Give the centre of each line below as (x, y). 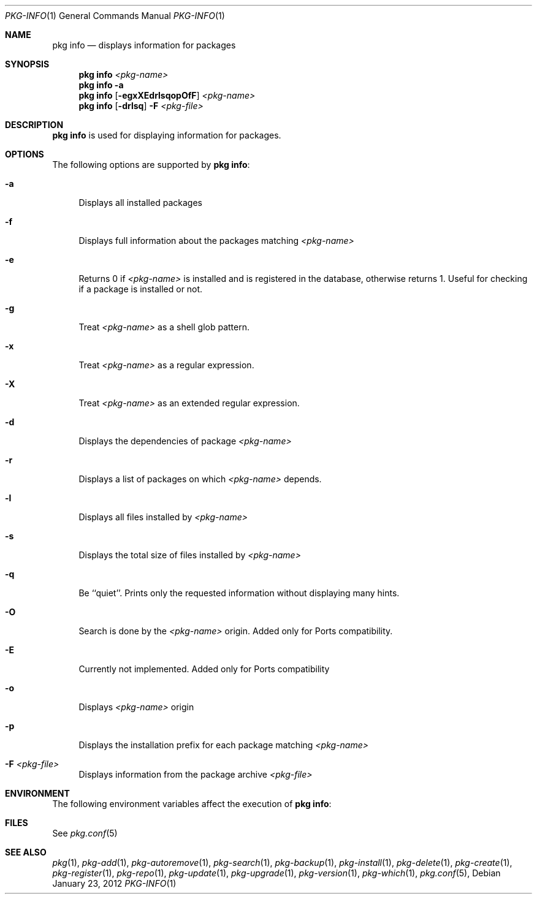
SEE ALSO (26, 852)
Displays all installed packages (140, 203)
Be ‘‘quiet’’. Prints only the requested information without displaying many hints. (239, 593)
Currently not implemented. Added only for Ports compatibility (204, 669)
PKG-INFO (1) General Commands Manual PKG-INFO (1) (115, 16)
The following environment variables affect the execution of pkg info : (192, 804)
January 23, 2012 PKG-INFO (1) (114, 883)
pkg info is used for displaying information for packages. (167, 135)
